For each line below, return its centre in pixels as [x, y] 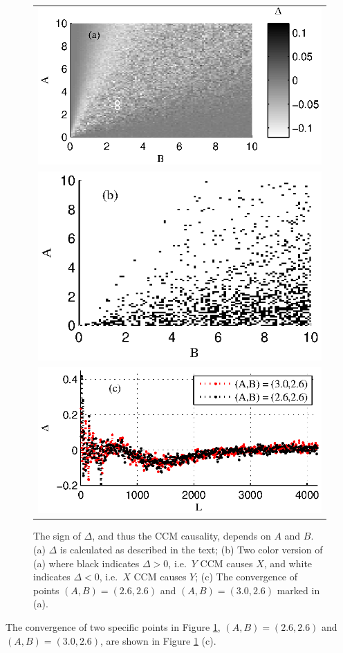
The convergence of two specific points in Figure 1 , [113, 626]
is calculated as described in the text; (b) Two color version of [191, 549]
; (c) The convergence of [247, 577]
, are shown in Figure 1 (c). [158, 640]
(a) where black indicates [86, 563]
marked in [298, 590]
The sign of [57, 536]
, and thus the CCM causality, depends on [182, 536]
